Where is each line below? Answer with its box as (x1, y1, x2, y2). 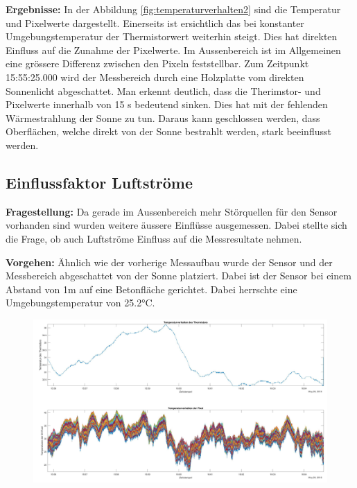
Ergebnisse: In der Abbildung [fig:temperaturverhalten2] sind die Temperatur (6, 2, 341, 16)
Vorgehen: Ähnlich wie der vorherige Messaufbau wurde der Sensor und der (6, 254, 333, 269)
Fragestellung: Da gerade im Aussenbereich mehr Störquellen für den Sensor (6, 204, 338, 218)
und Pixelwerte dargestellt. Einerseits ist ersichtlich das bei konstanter (6, 15, 304, 30)
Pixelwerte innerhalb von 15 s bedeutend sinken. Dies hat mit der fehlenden (6, 97, 328, 112)
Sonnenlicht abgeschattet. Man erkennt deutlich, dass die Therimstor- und (6, 83, 321, 98)
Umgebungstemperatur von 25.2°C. (6, 295, 155, 310)
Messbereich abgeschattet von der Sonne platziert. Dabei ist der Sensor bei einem (6, 268, 351, 283)
